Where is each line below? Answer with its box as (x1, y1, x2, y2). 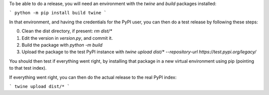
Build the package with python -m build (21, 42, 103, 48)
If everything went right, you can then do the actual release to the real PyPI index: (9, 74, 177, 80)
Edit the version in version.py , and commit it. (21, 35, 113, 41)
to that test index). (9, 65, 47, 71)
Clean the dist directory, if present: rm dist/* (21, 28, 112, 34)
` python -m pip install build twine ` (9, 10, 107, 16)
